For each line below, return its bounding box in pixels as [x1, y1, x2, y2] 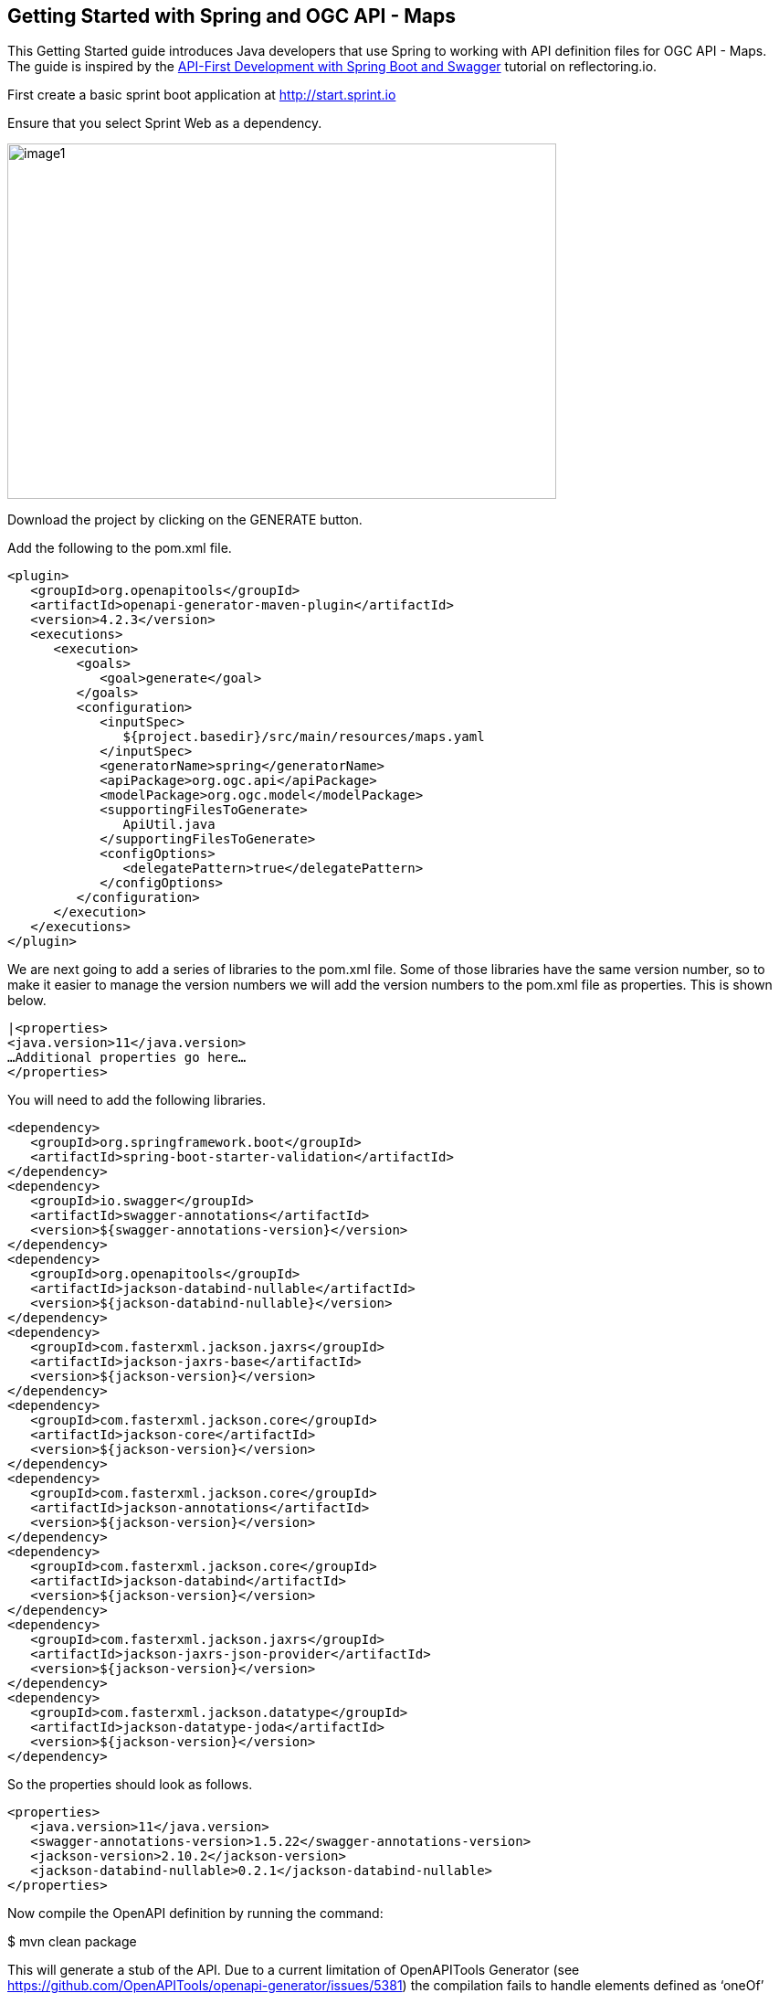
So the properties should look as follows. [7, 1776, 253, 1793]
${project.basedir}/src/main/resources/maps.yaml [122, 729, 485, 745]
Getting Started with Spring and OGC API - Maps [7, 5, 456, 27]
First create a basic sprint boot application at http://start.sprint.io [7, 87, 396, 103]
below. [7, 992, 47, 1009]
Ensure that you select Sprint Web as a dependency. [7, 115, 322, 132]
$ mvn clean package [7, 1934, 137, 1950]
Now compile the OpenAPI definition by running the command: [7, 1905, 384, 1922]
